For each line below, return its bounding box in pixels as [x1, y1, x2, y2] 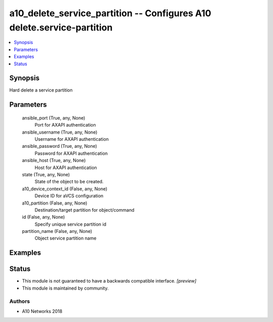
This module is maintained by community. [22, 285, 109, 291]
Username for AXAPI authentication [34, 136, 109, 142]
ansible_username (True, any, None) [22, 129, 98, 135]
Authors [9, 298, 30, 305]
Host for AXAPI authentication [34, 165, 97, 171]
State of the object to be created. [34, 179, 104, 185]
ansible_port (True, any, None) [22, 114, 85, 121]
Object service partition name [34, 235, 97, 241]
